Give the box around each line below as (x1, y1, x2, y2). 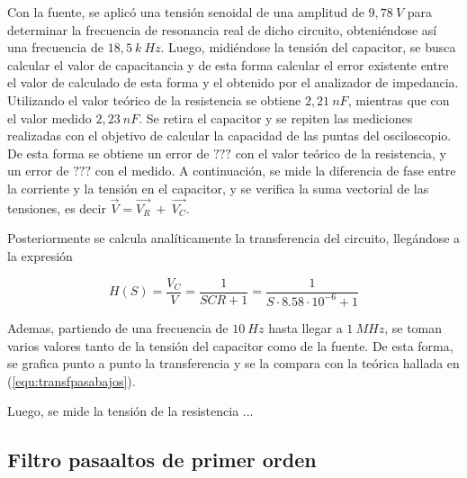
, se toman (384, 318, 443, 337)
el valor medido (7, 108, 92, 127)
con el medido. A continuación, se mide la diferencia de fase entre (94, 161, 456, 180)
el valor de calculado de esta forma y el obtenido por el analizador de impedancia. (7, 73, 459, 92)
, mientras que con (347, 90, 450, 109)
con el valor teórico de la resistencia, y (235, 143, 446, 162)
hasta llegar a (268, 318, 343, 337)
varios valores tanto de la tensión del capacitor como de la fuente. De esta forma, (7, 336, 454, 355)
